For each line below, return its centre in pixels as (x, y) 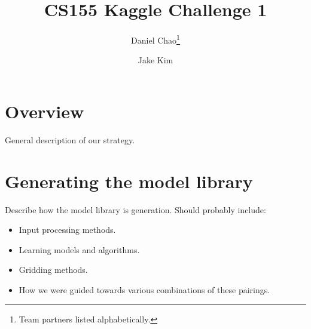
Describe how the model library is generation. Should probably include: (135, 209)
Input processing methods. (67, 230)
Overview (45, 111)
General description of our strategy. (70, 139)
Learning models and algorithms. (79, 249)
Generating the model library (129, 181)
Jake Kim (155, 60)
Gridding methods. (53, 270)
